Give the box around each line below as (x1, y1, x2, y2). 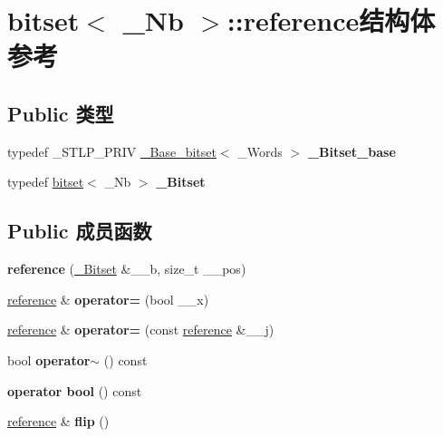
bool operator (7, 350, 91, 369)
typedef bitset (7, 172, 84, 191)
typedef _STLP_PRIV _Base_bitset (7, 141, 217, 160)
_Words (237, 141, 283, 160)
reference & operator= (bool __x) (7, 289, 209, 308)
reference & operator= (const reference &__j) (7, 320, 274, 339)
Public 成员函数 (7, 217, 152, 245)
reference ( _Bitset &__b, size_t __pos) (7, 259, 246, 278)
